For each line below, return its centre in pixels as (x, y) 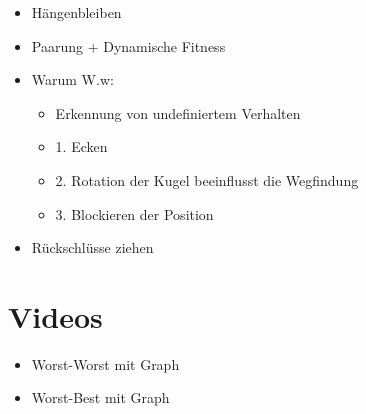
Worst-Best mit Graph (100, 397)
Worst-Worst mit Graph (105, 363)
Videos (55, 315)
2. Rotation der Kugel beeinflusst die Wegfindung (207, 179)
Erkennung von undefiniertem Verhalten (178, 112)
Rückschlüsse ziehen (92, 247)
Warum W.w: (72, 79)
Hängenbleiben (76, 12)
